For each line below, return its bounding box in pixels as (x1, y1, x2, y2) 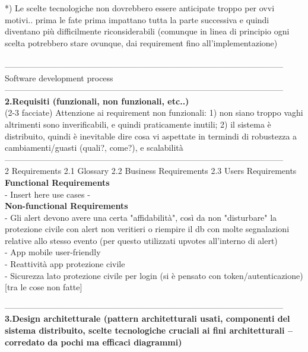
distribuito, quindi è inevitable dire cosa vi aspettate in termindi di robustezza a (5, 129, 297, 142)
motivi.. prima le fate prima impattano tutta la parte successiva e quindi (5, 13, 269, 26)
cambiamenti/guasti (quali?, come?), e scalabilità (5, 141, 183, 154)
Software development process (5, 71, 113, 84)
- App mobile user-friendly (5, 246, 101, 258)
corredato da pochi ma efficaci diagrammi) (5, 335, 182, 348)
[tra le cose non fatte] (5, 281, 82, 293)
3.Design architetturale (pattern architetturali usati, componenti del (5, 312, 290, 325)
